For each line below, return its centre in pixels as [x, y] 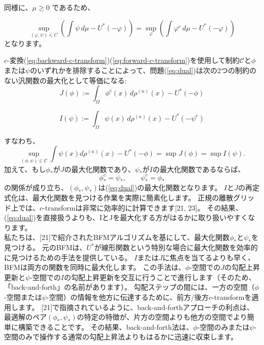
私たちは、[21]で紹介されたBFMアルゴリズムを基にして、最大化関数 [117, 237]
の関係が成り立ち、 [36, 187]
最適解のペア [25, 317]
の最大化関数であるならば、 [199, 169]
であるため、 [73, 7]
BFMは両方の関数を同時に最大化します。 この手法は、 [95, 267]
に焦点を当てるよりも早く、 [209, 257]
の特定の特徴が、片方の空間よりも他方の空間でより [162, 317]
